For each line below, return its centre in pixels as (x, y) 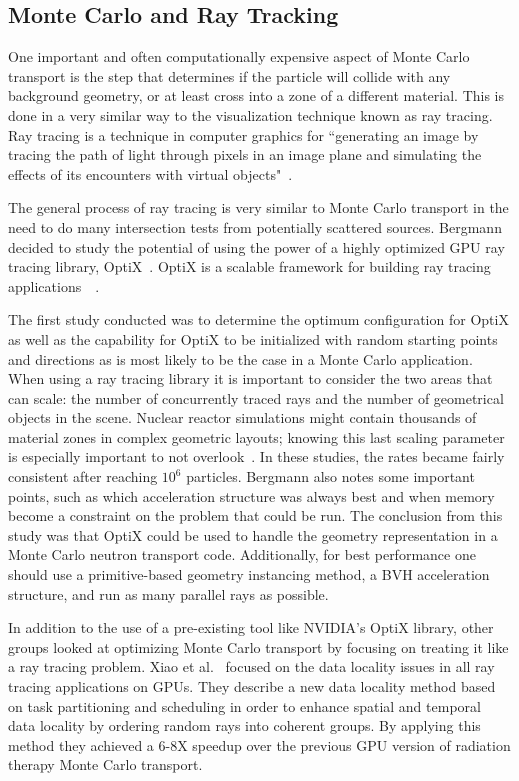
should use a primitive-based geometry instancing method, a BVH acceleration (249, 574)
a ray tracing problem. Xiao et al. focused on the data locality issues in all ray (251, 666)
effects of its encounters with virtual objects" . (150, 173)
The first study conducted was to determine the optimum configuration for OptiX (258, 319)
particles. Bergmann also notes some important (330, 476)
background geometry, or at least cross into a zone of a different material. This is (256, 95)
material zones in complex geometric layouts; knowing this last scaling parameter (256, 436)
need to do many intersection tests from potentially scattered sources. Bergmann (255, 226)
